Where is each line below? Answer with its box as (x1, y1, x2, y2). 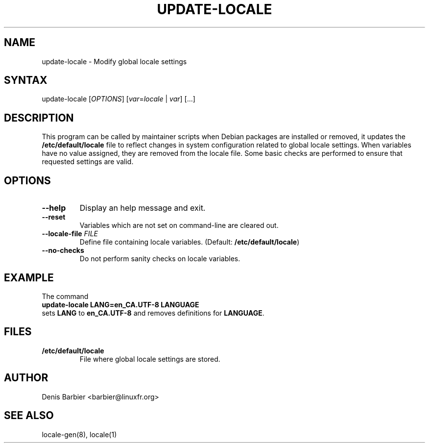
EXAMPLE (4, 271, 54, 284)
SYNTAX (4, 74, 48, 87)
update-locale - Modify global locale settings (42, 57, 187, 66)
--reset (42, 213, 66, 222)
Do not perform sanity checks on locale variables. (79, 254, 240, 263)
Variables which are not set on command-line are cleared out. (79, 221, 279, 230)
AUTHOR (4, 372, 48, 384)
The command (42, 292, 89, 300)
